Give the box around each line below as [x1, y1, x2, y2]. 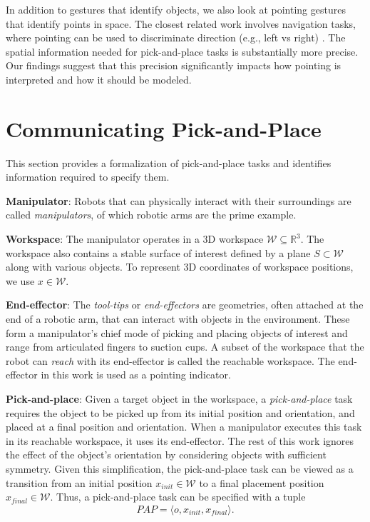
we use [6, 273, 35, 288]
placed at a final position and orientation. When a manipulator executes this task [6, 419, 362, 434]
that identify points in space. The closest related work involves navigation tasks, [6, 16, 356, 31]
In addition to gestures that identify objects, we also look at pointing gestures [6, 2, 346, 16]
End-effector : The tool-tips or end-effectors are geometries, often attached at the [6, 297, 364, 312]
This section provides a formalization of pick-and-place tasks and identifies [6, 155, 332, 170]
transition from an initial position [6, 475, 153, 490]
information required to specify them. [6, 169, 170, 184]
